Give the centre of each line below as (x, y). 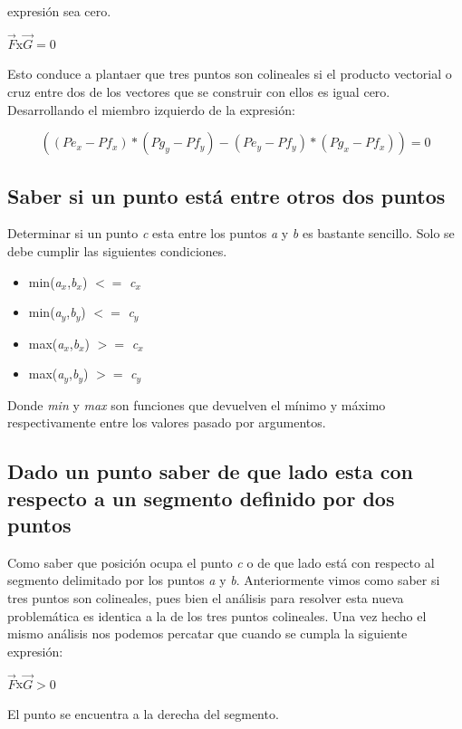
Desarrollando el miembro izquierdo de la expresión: (151, 109)
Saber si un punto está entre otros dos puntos (226, 195)
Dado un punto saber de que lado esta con (210, 471)
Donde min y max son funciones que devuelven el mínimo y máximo (197, 404)
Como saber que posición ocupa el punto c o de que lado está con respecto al (221, 562)
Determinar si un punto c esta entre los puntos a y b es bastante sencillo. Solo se (231, 233)
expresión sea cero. (59, 11)
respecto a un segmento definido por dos (201, 498)
